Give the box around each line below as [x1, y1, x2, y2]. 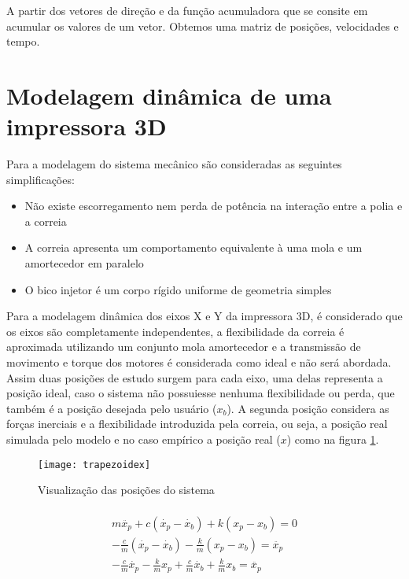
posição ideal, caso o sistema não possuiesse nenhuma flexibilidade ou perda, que [6, 385, 395, 401]
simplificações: [6, 171, 75, 187]
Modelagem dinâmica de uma [6, 79, 332, 111]
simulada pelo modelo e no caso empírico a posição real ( [6, 431, 281, 447]
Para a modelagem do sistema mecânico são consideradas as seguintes [6, 156, 342, 172]
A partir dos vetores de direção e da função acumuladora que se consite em [6, 2, 368, 18]
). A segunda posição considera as [227, 400, 389, 416]
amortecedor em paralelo [24, 255, 144, 271]
